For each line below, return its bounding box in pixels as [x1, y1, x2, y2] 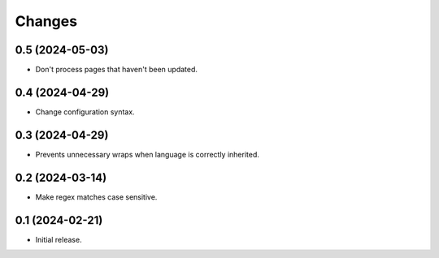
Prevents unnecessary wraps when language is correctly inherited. [35, 149, 260, 159]
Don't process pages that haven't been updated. [35, 65, 198, 75]
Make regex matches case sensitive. [35, 191, 158, 202]
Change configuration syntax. [35, 106, 135, 117]
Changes [15, 12, 77, 30]
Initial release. [35, 234, 82, 244]
